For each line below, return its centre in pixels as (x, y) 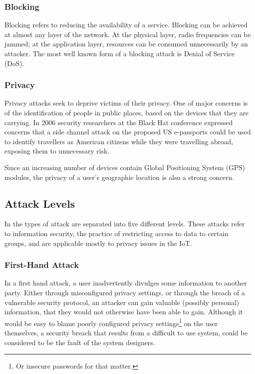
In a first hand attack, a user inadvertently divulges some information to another (126, 283)
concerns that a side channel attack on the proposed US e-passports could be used (128, 132)
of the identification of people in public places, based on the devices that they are (127, 112)
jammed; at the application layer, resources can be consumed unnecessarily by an (126, 44)
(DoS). (14, 63)
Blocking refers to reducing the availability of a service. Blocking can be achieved (126, 25)
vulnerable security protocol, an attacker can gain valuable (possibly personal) (122, 302)
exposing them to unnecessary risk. (57, 151)
